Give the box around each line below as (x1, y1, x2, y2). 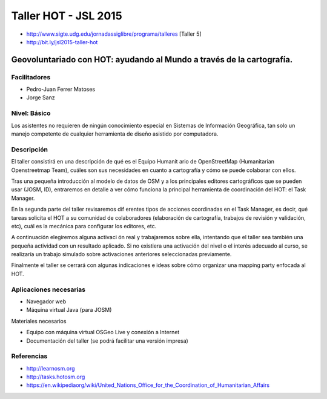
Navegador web (26, 297, 67, 305)
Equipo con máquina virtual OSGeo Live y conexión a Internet (26, 329, 180, 336)
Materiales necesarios (11, 317, 67, 325)
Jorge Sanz (26, 94, 55, 101)
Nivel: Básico (11, 109, 51, 117)
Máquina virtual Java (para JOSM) (26, 306, 112, 314)
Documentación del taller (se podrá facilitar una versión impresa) (26, 337, 189, 345)
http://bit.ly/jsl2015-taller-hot (26, 38, 98, 45)
